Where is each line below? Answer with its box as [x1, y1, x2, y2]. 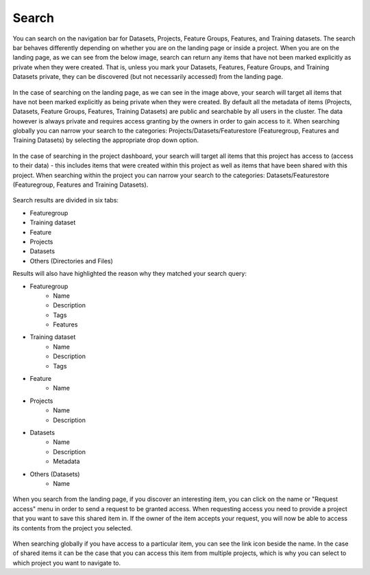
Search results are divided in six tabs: [12, 196, 119, 204]
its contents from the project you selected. [12, 524, 133, 532]
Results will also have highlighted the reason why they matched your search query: [12, 270, 247, 278]
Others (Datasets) [29, 470, 80, 478]
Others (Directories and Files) [29, 257, 113, 265]
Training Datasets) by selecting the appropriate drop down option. [12, 136, 199, 144]
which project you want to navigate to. [12, 559, 121, 567]
